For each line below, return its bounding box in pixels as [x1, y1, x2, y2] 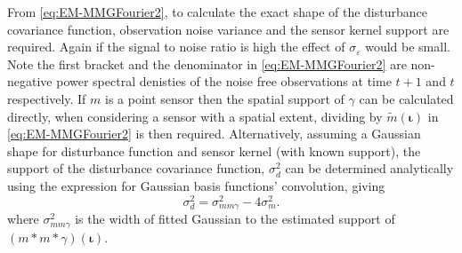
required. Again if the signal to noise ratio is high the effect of [7, 37, 345, 56]
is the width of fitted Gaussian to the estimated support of [75, 210, 395, 228]
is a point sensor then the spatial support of [105, 89, 344, 107]
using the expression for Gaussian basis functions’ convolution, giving [7, 176, 385, 194]
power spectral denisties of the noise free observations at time [56, 72, 392, 91]
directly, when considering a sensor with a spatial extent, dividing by [7, 107, 383, 125]
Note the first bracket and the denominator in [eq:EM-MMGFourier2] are [7, 54, 407, 73]
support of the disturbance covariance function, [7, 159, 265, 178]
